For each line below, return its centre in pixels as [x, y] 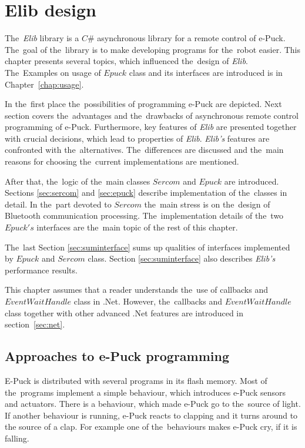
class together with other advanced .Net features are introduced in [124, 312]
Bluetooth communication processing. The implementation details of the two [144, 215]
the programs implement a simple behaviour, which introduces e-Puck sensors [145, 392]
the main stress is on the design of [207, 204]
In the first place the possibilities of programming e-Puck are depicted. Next [143, 104]
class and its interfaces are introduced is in [206, 72]
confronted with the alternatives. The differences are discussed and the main [144, 150]
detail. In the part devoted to [58, 204]
